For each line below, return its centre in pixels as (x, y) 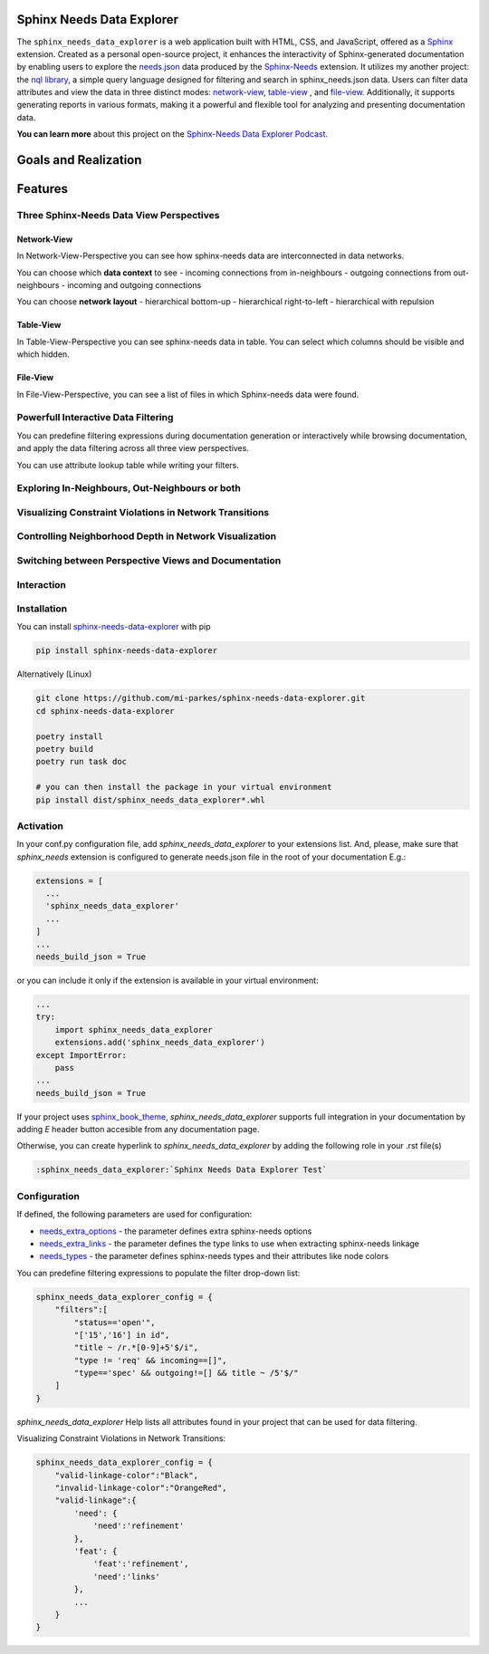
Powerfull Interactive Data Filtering (95, 418)
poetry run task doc (81, 762)
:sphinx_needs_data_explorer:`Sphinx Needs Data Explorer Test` (182, 1170)
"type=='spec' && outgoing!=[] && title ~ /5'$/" (186, 1373)
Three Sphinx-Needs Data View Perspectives (118, 216)
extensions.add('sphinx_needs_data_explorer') (160, 1043)
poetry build (65, 749)
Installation (42, 609)
